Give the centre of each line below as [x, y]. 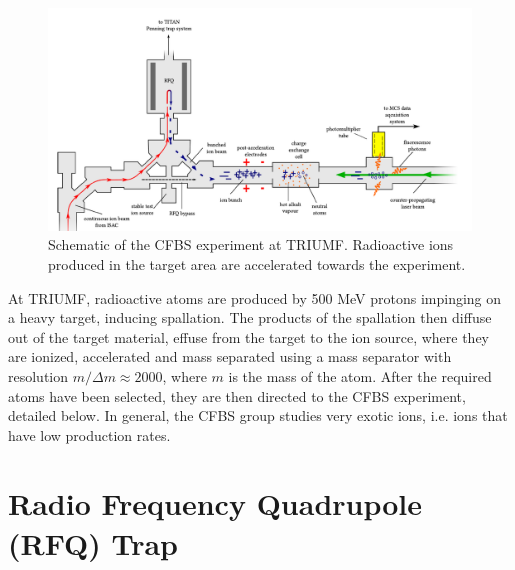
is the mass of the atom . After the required [360, 375]
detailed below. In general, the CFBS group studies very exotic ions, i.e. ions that [258, 415]
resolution [38, 375]
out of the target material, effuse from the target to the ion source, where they [249, 336]
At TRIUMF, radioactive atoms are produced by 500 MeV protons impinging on [255, 297]
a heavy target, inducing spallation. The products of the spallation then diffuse [250, 317]
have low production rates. [89, 434]
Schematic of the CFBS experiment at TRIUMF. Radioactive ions [251, 244]
